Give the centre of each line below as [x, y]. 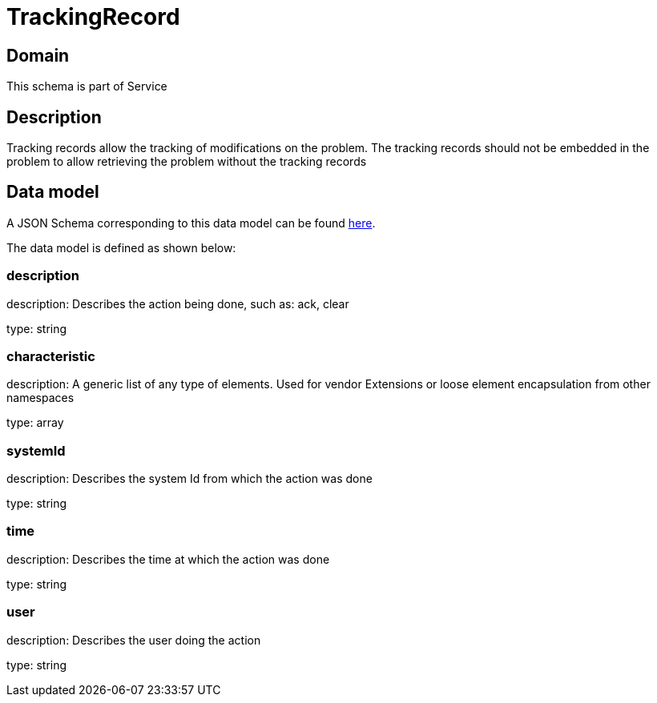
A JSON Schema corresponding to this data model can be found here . [191, 223]
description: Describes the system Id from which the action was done [189, 479]
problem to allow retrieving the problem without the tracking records [187, 162]
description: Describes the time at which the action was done [168, 559]
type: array [35, 423]
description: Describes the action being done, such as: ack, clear [178, 303]
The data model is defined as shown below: [121, 247]
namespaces [40, 398]
